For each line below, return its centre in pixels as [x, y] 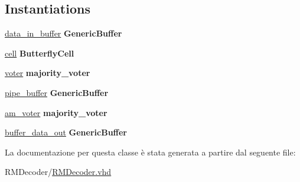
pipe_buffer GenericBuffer [57, 92]
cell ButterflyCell [40, 53]
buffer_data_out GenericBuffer [66, 132]
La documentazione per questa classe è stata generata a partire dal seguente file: [150, 152]
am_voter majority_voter [56, 112]
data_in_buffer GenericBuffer [63, 33]
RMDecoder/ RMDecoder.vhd [58, 172]
